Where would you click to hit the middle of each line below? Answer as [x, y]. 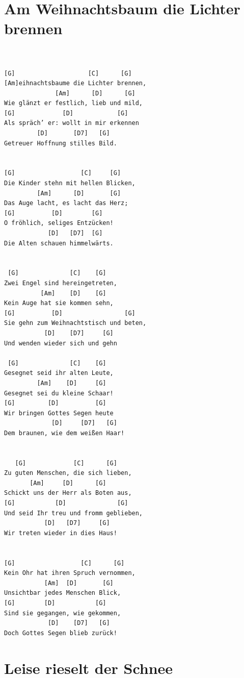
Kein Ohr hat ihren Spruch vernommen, [70, 573]
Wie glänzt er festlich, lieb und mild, [74, 103]
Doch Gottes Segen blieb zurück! [61, 633]
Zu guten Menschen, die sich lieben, [68, 473]
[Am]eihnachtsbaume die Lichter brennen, [75, 83]
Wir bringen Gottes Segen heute [59, 413]
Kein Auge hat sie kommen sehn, [59, 303]
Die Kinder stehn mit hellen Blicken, [70, 183]
